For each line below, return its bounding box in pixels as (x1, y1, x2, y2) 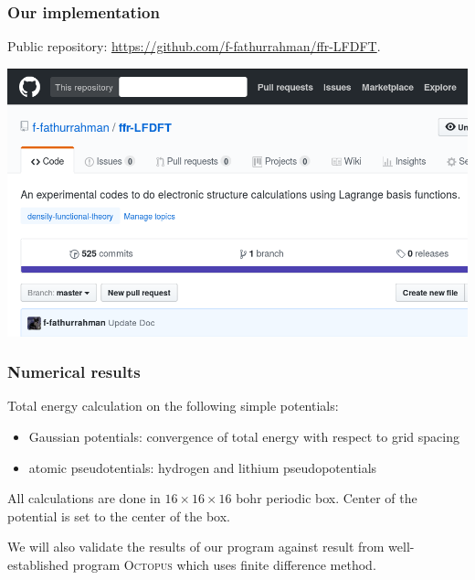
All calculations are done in (7, 489, 161, 508)
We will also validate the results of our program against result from (7, 537, 385, 556)
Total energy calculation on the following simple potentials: (7, 396, 339, 415)
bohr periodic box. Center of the (236, 489, 417, 508)
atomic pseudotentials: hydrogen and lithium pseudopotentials (28, 457, 377, 477)
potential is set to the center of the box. (7, 506, 231, 525)
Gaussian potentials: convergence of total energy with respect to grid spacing (28, 426, 459, 446)
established (7, 554, 69, 574)
